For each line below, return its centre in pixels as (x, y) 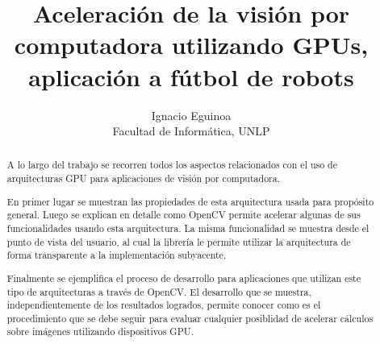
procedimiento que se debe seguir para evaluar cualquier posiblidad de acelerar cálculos (190, 318)
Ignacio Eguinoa (191, 115)
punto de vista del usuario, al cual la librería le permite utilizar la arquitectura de (179, 241)
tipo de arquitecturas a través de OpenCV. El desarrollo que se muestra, (159, 291)
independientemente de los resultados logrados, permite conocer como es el (164, 305)
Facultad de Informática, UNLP (191, 131)
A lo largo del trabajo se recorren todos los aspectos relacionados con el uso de (172, 165)
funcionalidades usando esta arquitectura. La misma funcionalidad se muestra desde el (188, 228)
